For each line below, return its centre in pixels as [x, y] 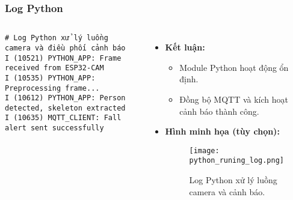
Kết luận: [185, 47]
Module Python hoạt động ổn [234, 67]
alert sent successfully [54, 128]
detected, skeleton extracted [65, 108]
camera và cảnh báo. [227, 191]
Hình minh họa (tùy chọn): [222, 131]
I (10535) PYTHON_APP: [50, 78]
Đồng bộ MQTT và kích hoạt [234, 99]
